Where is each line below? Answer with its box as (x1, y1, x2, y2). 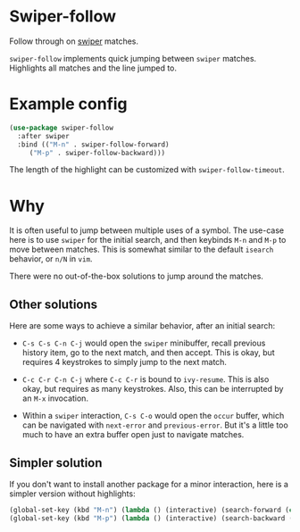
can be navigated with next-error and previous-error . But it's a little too (21, 420, 288, 430)
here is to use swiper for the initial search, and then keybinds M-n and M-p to (9, 235, 287, 245)
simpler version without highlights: (9, 488, 136, 499)
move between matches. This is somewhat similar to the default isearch (9, 244, 274, 255)
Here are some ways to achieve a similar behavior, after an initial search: (9, 320, 275, 331)
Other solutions (9, 296, 98, 312)
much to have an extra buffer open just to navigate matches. (21, 429, 245, 440)
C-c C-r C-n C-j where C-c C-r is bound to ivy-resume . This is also (21, 374, 270, 385)
